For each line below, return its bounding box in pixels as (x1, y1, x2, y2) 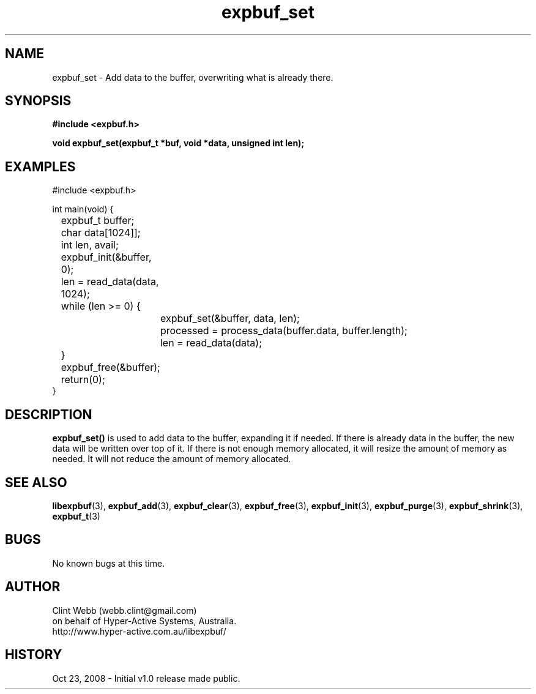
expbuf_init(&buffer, (61, 251, 152, 264)
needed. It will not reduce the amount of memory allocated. (52, 453, 291, 465)
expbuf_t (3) (52, 510, 100, 521)
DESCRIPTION (5, 406, 92, 422)
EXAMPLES (5, 159, 76, 174)
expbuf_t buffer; (61, 214, 135, 227)
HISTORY (5, 647, 62, 663)
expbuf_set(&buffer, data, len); (160, 312, 300, 325)
